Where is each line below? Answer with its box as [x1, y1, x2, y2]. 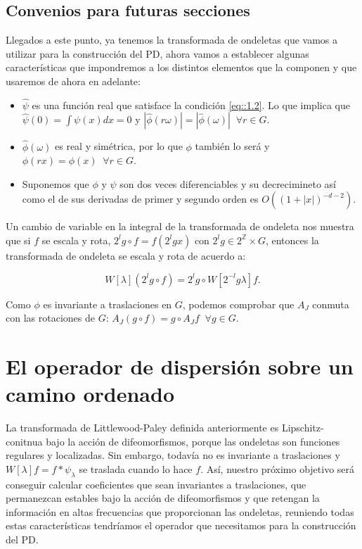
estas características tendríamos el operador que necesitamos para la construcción [6, 518, 356, 533]
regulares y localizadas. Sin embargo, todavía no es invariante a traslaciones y [6, 448, 340, 462]
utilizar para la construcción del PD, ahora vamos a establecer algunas [6, 46, 309, 61]
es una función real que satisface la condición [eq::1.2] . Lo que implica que [32, 97, 350, 112]
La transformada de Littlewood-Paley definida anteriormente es [6, 420, 279, 435]
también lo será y [195, 139, 270, 153]
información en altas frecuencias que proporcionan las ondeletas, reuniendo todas [6, 504, 354, 519]
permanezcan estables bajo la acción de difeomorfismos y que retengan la [6, 491, 320, 505]
